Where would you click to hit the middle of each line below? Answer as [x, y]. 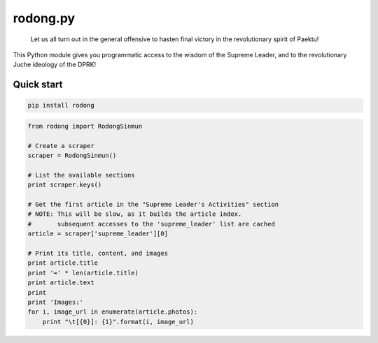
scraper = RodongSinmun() [72, 156]
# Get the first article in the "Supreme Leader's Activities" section [153, 205]
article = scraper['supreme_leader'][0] [98, 234]
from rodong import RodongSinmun [85, 126]
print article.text [61, 283]
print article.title [63, 263]
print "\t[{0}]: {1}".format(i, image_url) [118, 322]
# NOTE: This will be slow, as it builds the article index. [135, 214]
